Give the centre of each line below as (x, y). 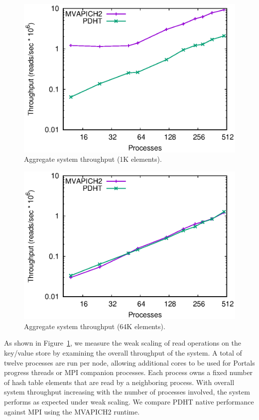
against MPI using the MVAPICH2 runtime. (72, 411)
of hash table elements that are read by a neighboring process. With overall (119, 382)
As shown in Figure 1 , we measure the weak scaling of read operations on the (123, 343)
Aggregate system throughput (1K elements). (93, 159)
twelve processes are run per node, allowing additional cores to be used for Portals (129, 362)
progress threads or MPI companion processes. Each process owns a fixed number (129, 372)
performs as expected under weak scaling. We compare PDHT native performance (129, 402)
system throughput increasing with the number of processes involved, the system (127, 392)
